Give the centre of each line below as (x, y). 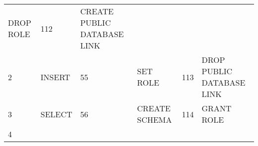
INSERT (55, 77)
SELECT (56, 114)
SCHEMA (155, 120)
